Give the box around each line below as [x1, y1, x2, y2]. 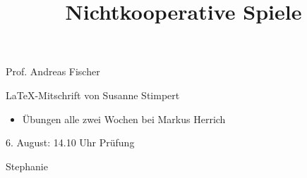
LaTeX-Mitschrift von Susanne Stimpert [6, 87, 180, 102]
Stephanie [6, 158, 48, 173]
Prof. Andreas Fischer [6, 64, 100, 79]
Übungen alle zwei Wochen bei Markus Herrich [22, 111, 226, 126]
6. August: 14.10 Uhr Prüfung [6, 135, 135, 150]
